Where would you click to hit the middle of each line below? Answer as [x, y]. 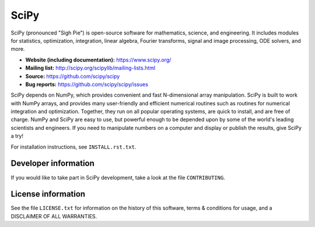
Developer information [52, 164]
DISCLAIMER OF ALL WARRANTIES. [54, 216]
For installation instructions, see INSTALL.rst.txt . [73, 147]
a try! [17, 136]
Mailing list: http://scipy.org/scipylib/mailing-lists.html [90, 68]
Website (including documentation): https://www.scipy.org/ [98, 60]
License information [48, 194]
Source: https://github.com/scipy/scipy [73, 76]
